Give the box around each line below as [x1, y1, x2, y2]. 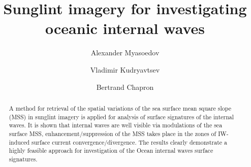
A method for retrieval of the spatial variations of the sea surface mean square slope [9, 104, 232, 112]
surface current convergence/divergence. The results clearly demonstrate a [32, 138, 228, 146]
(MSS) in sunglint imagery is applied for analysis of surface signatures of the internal [9, 112, 234, 121]
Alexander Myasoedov [90, 47, 160, 58]
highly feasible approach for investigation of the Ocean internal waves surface [9, 146, 213, 155]
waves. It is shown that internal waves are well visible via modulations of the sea [9, 121, 223, 129]
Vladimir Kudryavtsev [90, 64, 160, 75]
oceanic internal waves [45, 18, 205, 39]
